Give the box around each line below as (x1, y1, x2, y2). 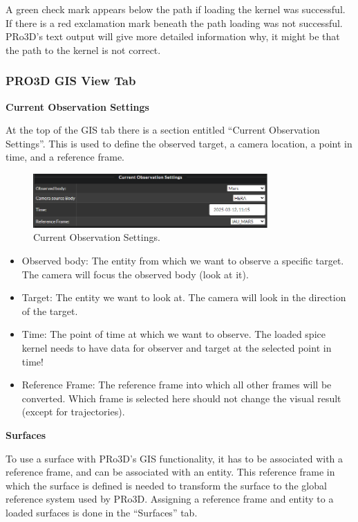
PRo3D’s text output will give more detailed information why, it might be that (6, 29, 340, 44)
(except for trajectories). (21, 404, 125, 419)
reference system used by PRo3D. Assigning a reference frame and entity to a (6, 492, 334, 506)
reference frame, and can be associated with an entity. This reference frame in (6, 465, 335, 479)
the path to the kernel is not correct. (6, 42, 161, 57)
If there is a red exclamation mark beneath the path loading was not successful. (6, 15, 343, 30)
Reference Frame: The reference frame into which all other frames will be (21, 377, 332, 392)
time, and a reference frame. (6, 150, 124, 164)
